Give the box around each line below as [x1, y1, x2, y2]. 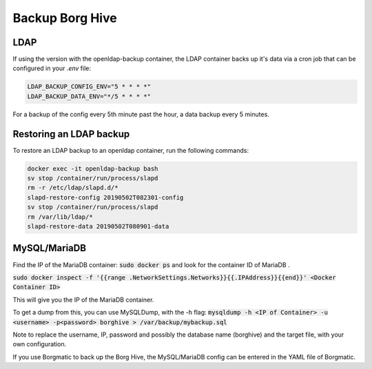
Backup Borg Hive [12, 10, 117, 25]
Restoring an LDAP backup [12, 128, 130, 140]
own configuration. [12, 340, 67, 348]
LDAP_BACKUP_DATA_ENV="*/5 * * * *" [27, 92, 152, 100]
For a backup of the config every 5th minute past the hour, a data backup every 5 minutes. [12, 110, 270, 118]
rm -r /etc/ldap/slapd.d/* [27, 184, 118, 192]
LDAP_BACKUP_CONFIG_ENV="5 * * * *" [27, 83, 152, 91]
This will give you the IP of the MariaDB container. [12, 295, 154, 304]
